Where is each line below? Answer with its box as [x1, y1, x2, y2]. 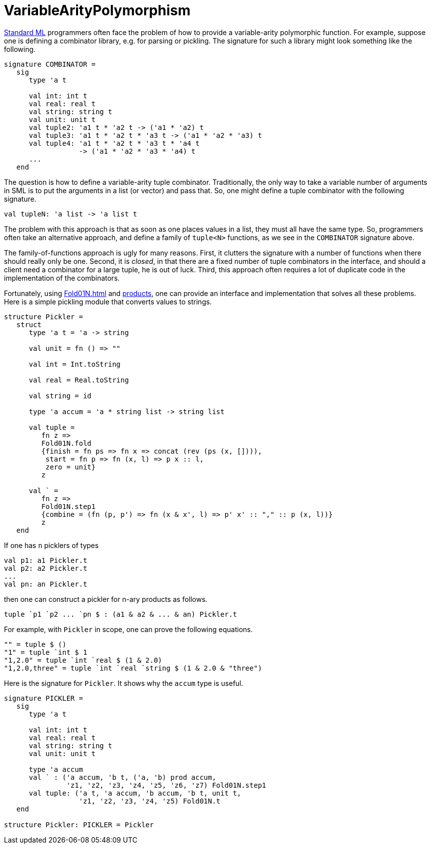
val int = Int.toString [29, 360, 121, 368]
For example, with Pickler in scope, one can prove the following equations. [4, 625, 253, 634]
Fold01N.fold [41, 439, 92, 447]
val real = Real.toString [29, 376, 129, 384]
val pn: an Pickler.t [4, 580, 87, 588]
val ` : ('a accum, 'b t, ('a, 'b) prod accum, [29, 773, 216, 781]
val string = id [29, 391, 92, 400]
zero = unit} [45, 463, 96, 471]
